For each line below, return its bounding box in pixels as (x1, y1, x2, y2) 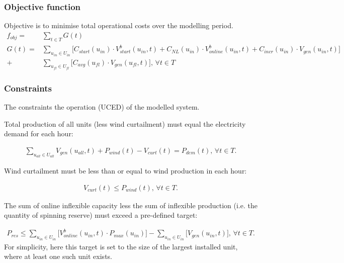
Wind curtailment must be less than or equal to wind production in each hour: (4, 165, 247, 176)
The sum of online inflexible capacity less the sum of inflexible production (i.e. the (4, 200, 257, 210)
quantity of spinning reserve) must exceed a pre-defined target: (4, 210, 198, 220)
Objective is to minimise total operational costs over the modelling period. (4, 20, 233, 31)
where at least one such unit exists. (4, 251, 112, 261)
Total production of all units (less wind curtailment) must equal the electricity (4, 118, 246, 129)
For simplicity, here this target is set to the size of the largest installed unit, (4, 241, 238, 251)
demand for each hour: (4, 128, 73, 139)
